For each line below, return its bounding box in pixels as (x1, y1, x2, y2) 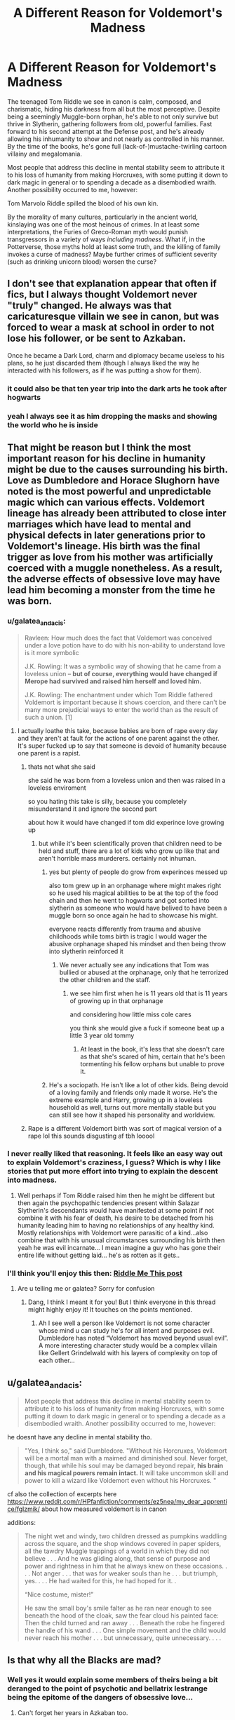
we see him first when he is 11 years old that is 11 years (69, 989, 228, 997)
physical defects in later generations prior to (7, 529, 206, 541)
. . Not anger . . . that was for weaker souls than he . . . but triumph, (24, 1569, 218, 1578)
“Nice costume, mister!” (24, 1590, 94, 1599)
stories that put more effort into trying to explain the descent (7, 1167, 219, 1176)
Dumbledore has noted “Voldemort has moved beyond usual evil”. (38, 1334, 229, 1343)
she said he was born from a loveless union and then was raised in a (27, 776, 226, 784)
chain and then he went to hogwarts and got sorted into (48, 896, 210, 904)
